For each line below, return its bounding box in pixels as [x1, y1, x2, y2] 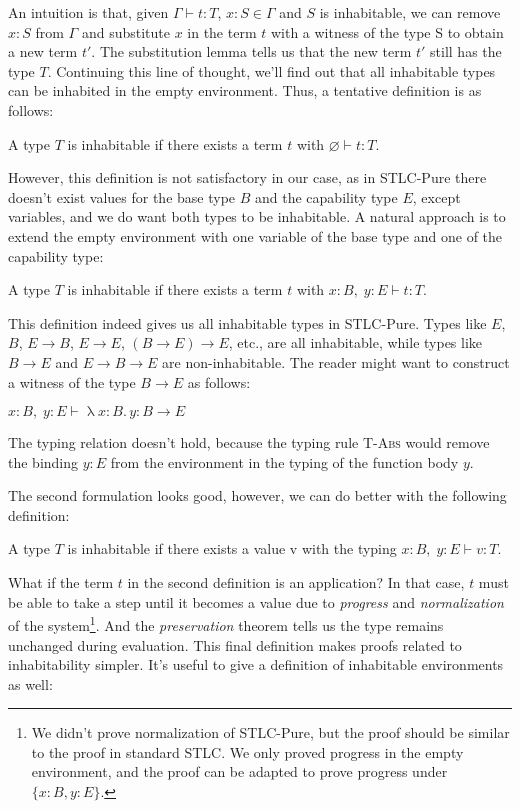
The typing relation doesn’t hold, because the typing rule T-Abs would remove [8, 432, 490, 453]
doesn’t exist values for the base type [8, 186, 236, 207]
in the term [187, 21, 257, 42]
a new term [8, 41, 78, 62]
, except [412, 186, 461, 207]
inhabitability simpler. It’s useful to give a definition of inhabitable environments [8, 654, 504, 675]
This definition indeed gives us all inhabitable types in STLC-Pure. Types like [8, 312, 487, 333]
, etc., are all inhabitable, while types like [228, 332, 483, 353]
